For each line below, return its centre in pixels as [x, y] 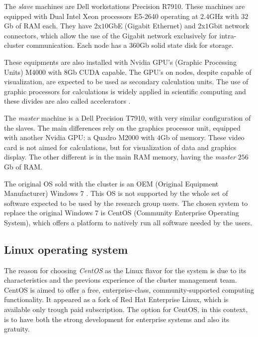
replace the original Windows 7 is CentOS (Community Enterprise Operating [122, 213]
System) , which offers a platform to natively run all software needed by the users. [128, 222]
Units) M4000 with [33, 72]
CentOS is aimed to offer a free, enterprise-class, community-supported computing [129, 289]
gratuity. [17, 329]
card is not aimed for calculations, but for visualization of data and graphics [120, 147]
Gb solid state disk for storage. [187, 45]
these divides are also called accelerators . [67, 101]
